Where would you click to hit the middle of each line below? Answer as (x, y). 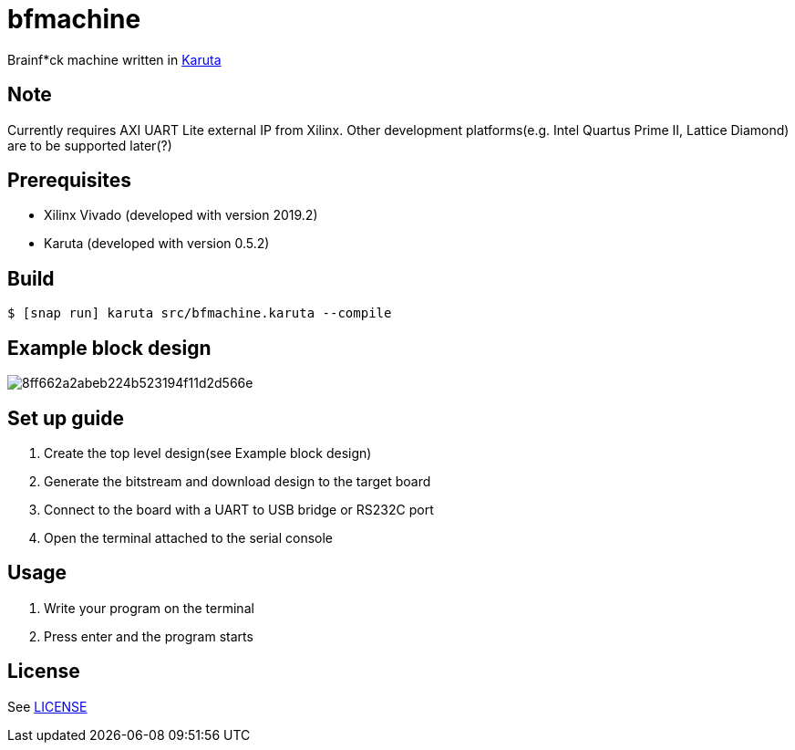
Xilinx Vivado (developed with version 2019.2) (181, 215)
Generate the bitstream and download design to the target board (237, 481)
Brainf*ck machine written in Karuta (114, 59)
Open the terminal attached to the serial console (188, 537)
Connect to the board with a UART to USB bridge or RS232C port (239, 509)
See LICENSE (47, 706)
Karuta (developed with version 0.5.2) (157, 244)
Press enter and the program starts (149, 636)
